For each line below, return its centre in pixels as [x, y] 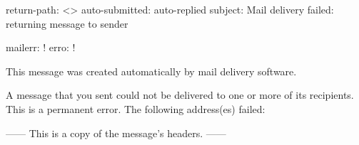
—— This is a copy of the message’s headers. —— [116, 133]
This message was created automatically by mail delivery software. [151, 71]
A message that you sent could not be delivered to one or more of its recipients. [180, 95]
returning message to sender [67, 23]
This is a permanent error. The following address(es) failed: [136, 108]
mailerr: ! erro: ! [41, 47]
